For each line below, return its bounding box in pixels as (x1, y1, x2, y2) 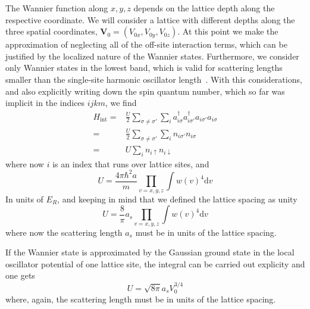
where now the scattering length (5, 226, 123, 238)
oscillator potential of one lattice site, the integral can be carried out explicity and (5, 257, 305, 270)
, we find (105, 96, 137, 109)
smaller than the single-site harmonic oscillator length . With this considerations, (5, 73, 302, 85)
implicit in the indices (5, 96, 85, 109)
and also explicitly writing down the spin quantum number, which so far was (5, 85, 285, 97)
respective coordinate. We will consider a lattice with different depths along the (5, 13, 295, 26)
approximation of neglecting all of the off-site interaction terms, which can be (5, 38, 287, 51)
